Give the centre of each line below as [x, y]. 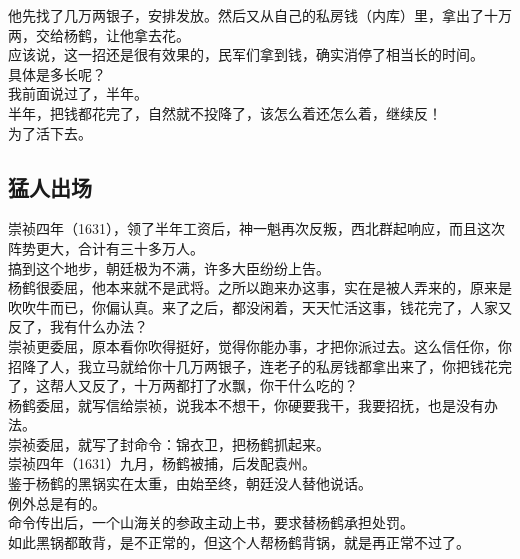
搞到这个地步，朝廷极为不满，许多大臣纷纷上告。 [169, 267]
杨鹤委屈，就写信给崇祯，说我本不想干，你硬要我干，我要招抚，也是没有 [246, 404]
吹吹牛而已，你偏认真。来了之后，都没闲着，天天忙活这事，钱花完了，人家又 [260, 306]
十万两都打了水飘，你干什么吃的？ [245, 385]
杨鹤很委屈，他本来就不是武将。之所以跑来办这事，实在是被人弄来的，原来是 [260, 287]
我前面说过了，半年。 [78, 93]
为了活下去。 [50, 132]
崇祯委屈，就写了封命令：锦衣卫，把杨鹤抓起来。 [169, 443]
